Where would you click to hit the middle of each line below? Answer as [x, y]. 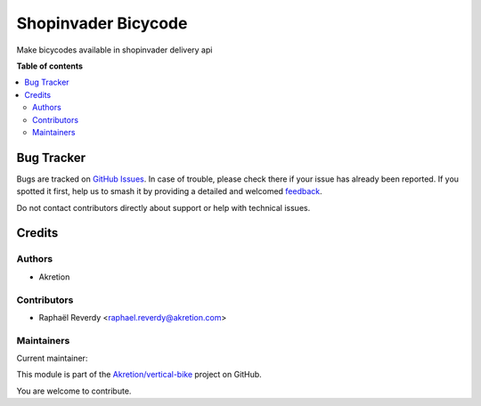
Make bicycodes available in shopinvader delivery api [114, 50]
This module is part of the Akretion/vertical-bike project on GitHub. [139, 375]
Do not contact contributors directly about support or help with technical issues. [163, 207]
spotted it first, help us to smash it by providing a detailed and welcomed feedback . [169, 191]
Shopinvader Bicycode [102, 23]
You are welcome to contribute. [74, 391]
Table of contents [50, 66]
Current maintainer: [52, 358]
